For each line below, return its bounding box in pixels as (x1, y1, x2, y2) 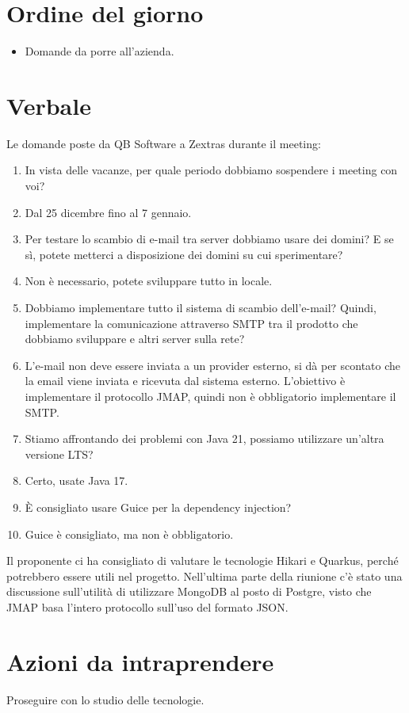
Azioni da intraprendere (6, 645, 274, 677)
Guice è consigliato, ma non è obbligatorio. (25, 525, 234, 542)
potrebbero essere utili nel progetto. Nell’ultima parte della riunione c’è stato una (6, 567, 403, 584)
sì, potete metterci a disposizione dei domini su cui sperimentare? (25, 246, 343, 262)
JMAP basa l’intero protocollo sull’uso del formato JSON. (6, 598, 289, 615)
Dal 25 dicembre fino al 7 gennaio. (25, 204, 192, 220)
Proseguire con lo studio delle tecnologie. (6, 691, 204, 707)
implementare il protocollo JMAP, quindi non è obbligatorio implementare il (25, 387, 396, 404)
